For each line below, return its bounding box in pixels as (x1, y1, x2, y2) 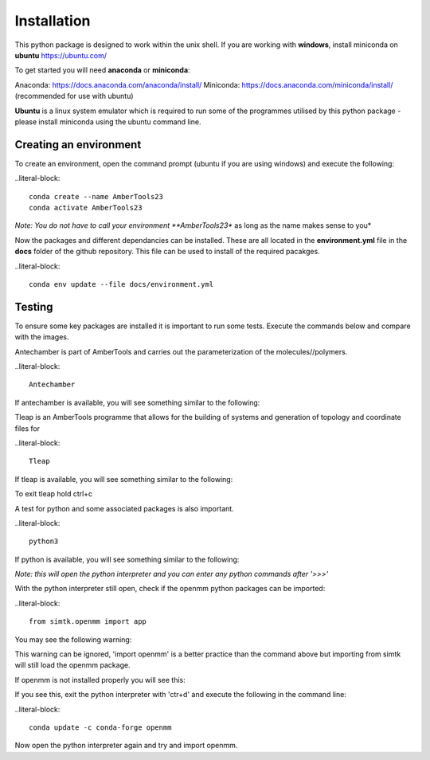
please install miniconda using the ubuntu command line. (14, 116, 202, 127)
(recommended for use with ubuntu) (14, 92, 135, 101)
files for (14, 423, 40, 433)
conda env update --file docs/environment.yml (29, 280, 214, 288)
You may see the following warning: (14, 634, 132, 644)
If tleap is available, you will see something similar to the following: (14, 474, 233, 484)
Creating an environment (14, 138, 142, 151)
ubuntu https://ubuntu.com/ (14, 50, 107, 60)
